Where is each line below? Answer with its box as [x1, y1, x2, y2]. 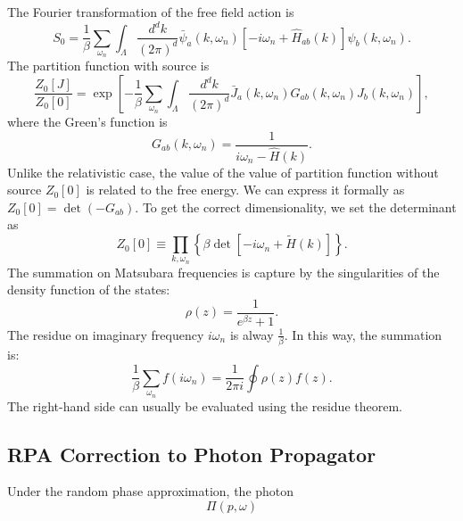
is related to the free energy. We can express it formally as [86, 180, 405, 199]
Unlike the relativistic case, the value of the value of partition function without [7, 162, 439, 181]
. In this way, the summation [284, 325, 442, 343]
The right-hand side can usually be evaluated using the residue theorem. [7, 396, 402, 415]
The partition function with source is [7, 56, 210, 75]
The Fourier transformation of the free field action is [7, 3, 294, 21]
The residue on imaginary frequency [7, 325, 204, 343]
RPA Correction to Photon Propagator [7, 440, 376, 467]
